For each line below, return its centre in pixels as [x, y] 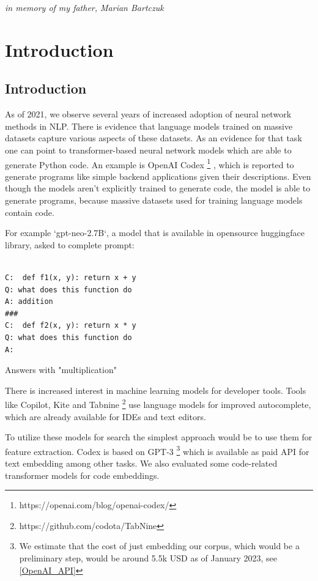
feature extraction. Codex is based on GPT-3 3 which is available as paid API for [157, 450]
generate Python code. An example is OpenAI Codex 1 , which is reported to [150, 163]
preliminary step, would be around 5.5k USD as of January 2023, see [148, 557]
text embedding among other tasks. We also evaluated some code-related [141, 463]
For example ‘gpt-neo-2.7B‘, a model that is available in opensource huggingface [155, 233]
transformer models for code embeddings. [82, 475]
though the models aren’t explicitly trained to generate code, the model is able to [158, 188]
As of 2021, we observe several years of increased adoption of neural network [148, 114]
